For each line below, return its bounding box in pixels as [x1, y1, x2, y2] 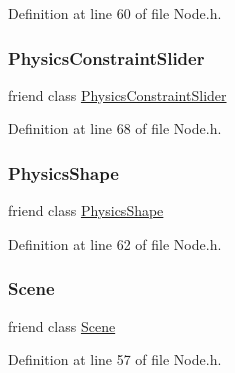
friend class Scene [8, 315, 116, 336]
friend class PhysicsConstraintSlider [8, 84, 227, 105]
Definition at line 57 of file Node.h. [8, 349, 222, 370]
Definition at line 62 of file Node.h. [8, 233, 222, 254]
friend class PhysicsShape [8, 200, 164, 221]
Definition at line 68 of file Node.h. [8, 118, 222, 139]
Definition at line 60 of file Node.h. [8, 3, 222, 23]
